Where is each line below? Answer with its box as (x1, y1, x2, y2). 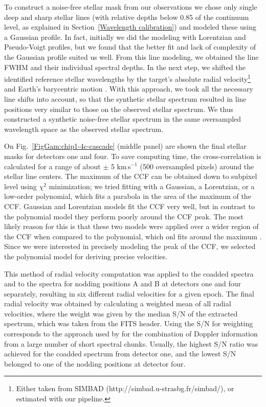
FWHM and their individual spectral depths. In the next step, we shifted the (4, 61, 246, 72)
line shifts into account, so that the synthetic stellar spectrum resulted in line (4, 94, 247, 104)
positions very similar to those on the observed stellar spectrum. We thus (4, 103, 234, 114)
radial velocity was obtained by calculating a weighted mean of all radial (4, 298, 231, 309)
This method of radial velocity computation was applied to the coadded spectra (4, 268, 254, 279)
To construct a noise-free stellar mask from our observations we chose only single (4, 2, 257, 12)
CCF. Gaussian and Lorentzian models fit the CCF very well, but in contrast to (4, 200, 255, 211)
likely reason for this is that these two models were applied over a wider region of (4, 221, 259, 232)
